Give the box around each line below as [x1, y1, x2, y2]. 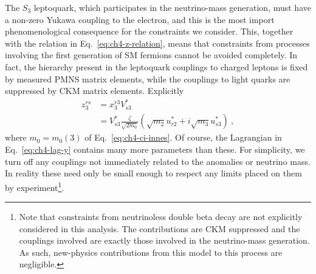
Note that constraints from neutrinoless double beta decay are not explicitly [19, 210, 303, 223]
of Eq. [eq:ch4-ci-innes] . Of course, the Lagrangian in [84, 131, 282, 144]
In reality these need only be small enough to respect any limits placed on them [5, 167, 302, 179]
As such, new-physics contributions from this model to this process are [19, 246, 283, 258]
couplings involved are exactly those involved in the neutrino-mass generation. [19, 234, 310, 247]
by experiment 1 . [5, 179, 64, 193]
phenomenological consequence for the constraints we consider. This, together [5, 25, 294, 38]
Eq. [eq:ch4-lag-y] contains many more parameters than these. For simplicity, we [5, 143, 305, 156]
